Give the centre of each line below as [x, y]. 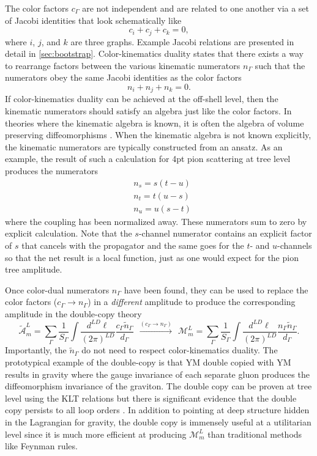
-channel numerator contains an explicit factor [225, 233]
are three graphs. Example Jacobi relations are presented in [182, 41]
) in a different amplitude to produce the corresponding [192, 302]
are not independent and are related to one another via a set [196, 8]
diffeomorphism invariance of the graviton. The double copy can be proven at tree [158, 386]
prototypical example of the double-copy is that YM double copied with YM [148, 362]
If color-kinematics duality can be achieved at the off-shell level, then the [142, 99]
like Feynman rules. [41, 446]
